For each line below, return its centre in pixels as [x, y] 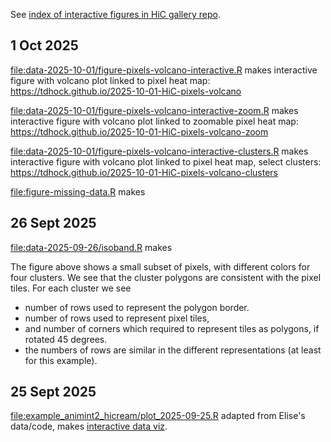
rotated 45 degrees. [66, 339]
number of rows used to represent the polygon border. [137, 307]
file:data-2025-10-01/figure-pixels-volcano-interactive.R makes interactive [164, 70]
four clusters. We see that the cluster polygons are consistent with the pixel [166, 277]
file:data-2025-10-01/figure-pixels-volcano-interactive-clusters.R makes [159, 151]
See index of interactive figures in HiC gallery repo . [115, 14]
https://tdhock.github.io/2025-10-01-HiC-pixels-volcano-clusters [144, 172]
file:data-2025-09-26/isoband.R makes [91, 247]
